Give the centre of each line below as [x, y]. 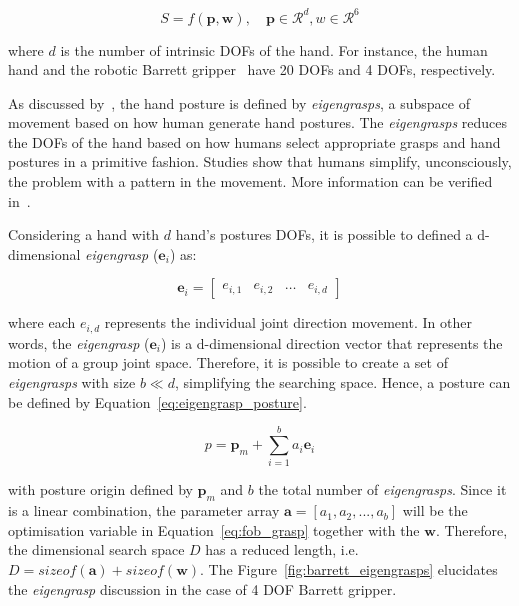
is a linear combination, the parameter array [144, 510]
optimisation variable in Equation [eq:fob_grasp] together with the [214, 529]
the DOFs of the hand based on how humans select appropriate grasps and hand [254, 141]
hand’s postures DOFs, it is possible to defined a [324, 234]
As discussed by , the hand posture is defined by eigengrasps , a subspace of [239, 102]
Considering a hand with [84, 234]
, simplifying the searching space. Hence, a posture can [343, 382]
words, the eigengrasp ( [79, 342]
